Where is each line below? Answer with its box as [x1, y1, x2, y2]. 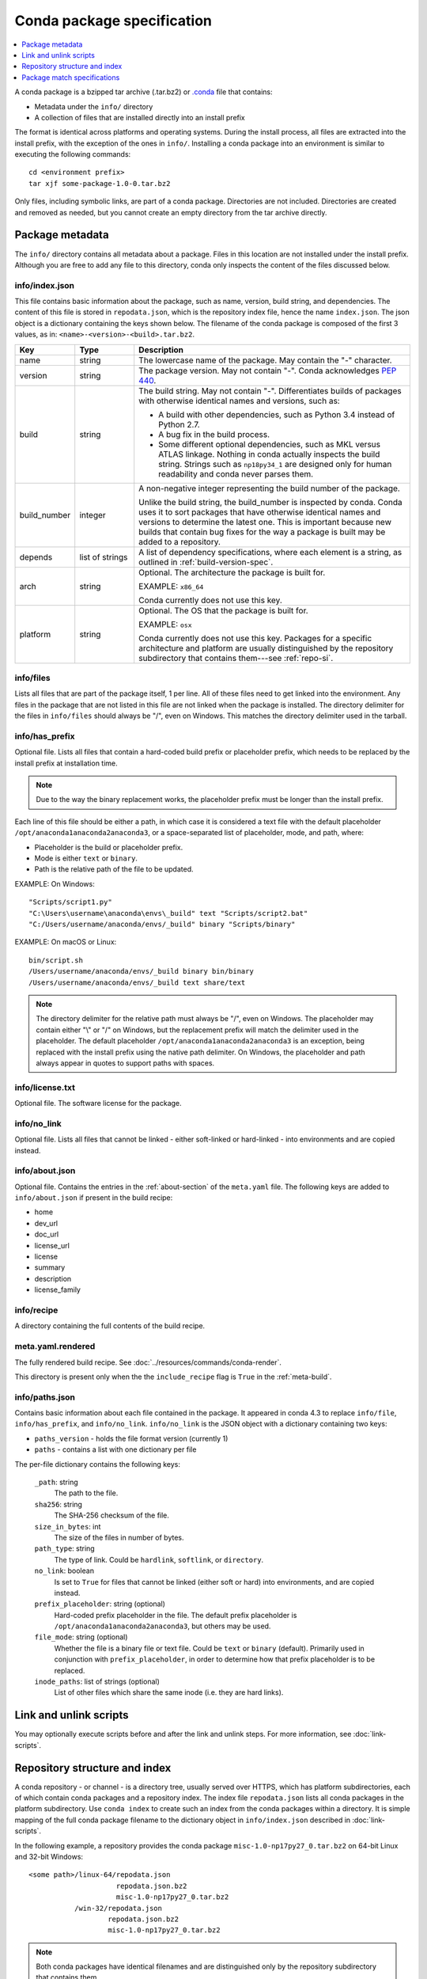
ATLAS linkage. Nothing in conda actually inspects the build [158, 448, 380, 459]
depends [19, 551, 53, 562]
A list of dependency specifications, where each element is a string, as [138, 546, 402, 557]
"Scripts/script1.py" [28, 898, 112, 906]
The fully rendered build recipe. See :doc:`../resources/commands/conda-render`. [14, 1358, 282, 1367]
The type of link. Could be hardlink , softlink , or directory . [54, 1555, 264, 1564]
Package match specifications [21, 72, 120, 82]
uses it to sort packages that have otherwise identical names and [138, 507, 381, 518]
